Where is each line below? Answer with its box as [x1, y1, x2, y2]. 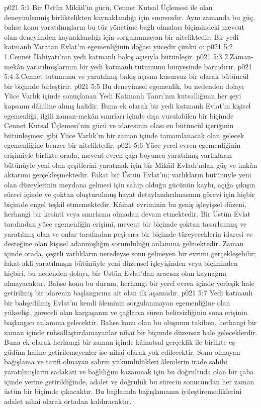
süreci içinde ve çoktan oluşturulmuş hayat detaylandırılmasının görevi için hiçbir [4, 189, 255, 199]
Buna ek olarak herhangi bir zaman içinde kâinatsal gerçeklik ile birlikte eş [4, 337, 235, 347]
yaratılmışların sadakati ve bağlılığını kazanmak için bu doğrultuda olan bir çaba [4, 366, 254, 376]
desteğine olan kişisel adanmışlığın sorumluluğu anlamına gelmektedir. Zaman [4, 238, 244, 249]
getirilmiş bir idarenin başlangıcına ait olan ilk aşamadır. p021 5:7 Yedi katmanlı [4, 287, 253, 298]
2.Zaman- [224, 51, 253, 61]
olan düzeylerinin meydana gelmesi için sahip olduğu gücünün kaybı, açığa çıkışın [4, 179, 255, 189]
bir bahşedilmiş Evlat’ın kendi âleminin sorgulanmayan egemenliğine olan [4, 297, 230, 308]
